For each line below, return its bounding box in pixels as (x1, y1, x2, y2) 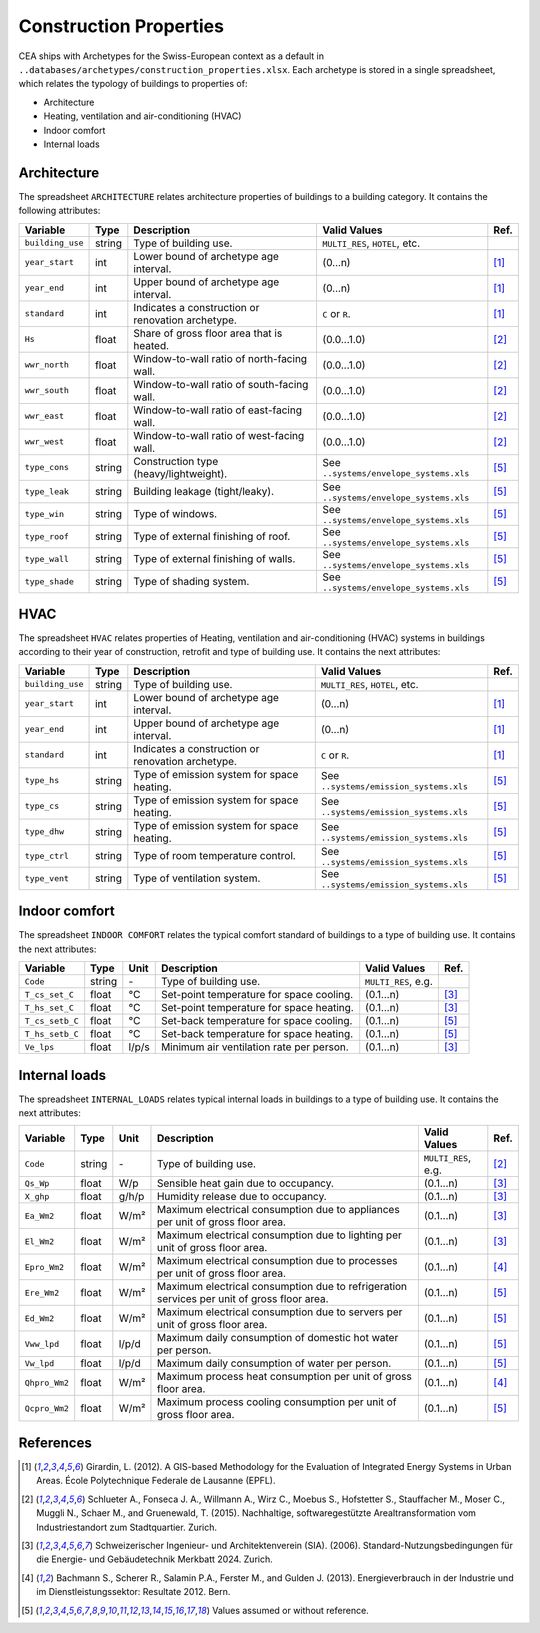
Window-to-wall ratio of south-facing (133, 377, 309, 391)
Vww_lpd (24, 1338, 60, 1349)
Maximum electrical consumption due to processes (156, 1254, 398, 1268)
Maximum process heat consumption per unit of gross (156, 1370, 412, 1384)
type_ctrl (24, 850, 70, 861)
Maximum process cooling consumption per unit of (156, 1395, 397, 1409)
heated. (133, 338, 170, 352)
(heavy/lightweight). (133, 466, 228, 480)
